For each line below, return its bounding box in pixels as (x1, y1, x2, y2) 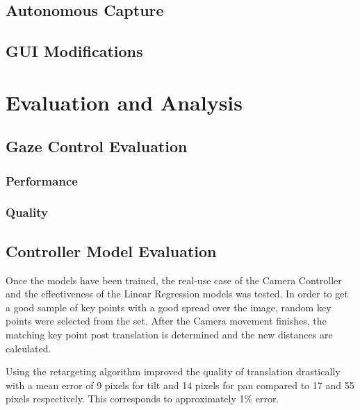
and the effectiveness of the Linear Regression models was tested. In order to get (6, 286, 348, 301)
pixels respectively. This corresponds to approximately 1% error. (6, 391, 279, 406)
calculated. (6, 341, 51, 355)
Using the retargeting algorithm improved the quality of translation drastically (6, 364, 341, 379)
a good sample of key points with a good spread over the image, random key (6, 300, 332, 314)
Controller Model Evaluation (6, 240, 217, 261)
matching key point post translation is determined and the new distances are (6, 327, 333, 341)
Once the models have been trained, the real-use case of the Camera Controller (6, 272, 342, 287)
